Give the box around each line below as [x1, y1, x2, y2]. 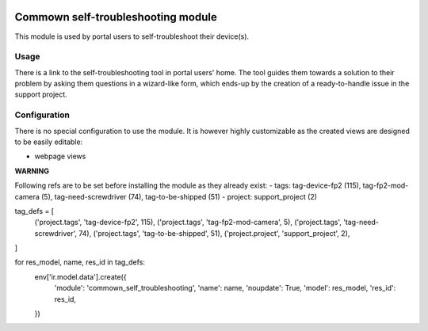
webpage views [34, 151, 86, 162]
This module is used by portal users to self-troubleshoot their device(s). [14, 32, 250, 41]
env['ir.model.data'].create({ [34, 272, 127, 281]
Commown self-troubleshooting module [14, 10, 217, 24]
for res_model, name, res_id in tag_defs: [14, 257, 146, 267]
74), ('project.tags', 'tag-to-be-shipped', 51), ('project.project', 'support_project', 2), [78, 228, 350, 238]
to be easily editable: [14, 137, 83, 146]
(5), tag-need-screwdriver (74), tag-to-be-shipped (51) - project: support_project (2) [40, 192, 317, 201]
